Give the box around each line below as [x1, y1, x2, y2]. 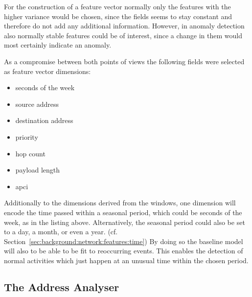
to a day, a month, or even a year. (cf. [4, 226, 118, 237]
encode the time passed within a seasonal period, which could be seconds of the [4, 207, 242, 217]
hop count [15, 148, 46, 158]
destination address [15, 115, 73, 125]
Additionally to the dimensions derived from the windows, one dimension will [4, 198, 236, 208]
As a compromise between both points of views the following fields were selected [4, 56, 245, 66]
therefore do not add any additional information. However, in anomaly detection [4, 21, 245, 31]
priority [15, 131, 38, 142]
